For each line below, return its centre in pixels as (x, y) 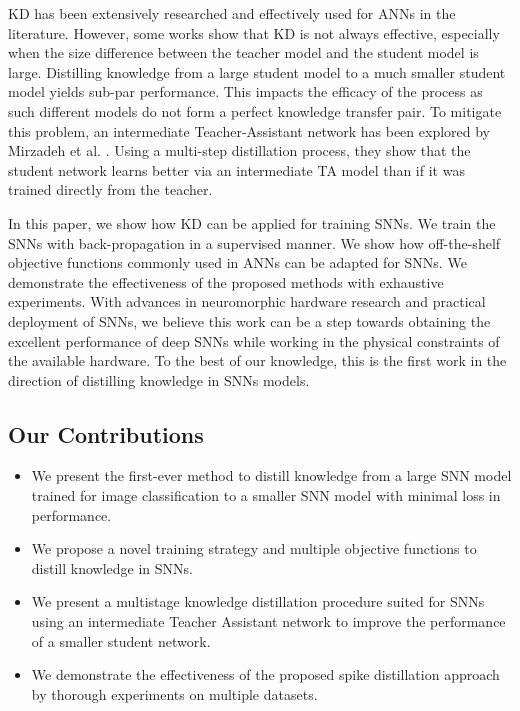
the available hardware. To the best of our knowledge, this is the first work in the (257, 360)
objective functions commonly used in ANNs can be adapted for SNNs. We (237, 262)
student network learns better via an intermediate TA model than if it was (236, 169)
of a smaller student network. (121, 640)
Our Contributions (106, 433)
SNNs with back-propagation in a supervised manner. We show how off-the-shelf (254, 242)
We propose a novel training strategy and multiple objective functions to (254, 548)
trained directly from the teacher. (110, 189)
